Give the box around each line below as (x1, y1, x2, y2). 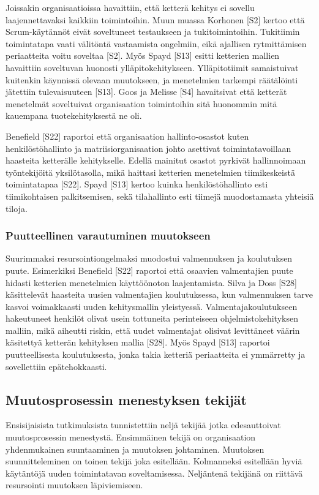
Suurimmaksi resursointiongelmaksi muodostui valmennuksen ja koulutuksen (6, 252, 293, 265)
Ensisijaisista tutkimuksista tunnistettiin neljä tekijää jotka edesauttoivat (6, 418, 281, 431)
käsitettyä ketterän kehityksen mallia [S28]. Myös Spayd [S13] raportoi (6, 336, 270, 349)
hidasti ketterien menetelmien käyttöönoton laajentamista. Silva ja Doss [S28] (6, 276, 297, 289)
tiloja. (6, 202, 28, 214)
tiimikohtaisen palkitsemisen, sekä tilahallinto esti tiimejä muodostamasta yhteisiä (6, 189, 314, 202)
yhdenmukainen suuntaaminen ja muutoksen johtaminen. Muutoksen (6, 442, 265, 455)
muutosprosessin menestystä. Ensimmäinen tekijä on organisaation (6, 431, 256, 444)
